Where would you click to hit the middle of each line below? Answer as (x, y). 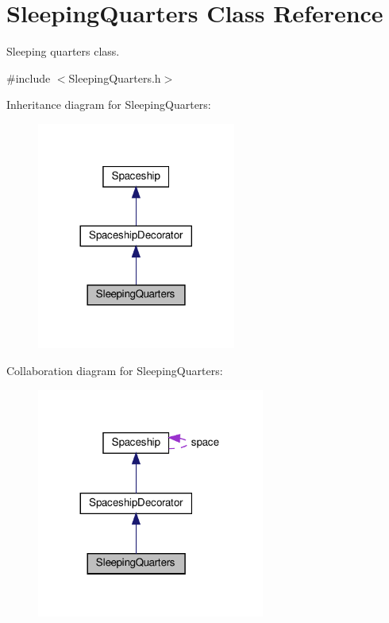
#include (29, 77)
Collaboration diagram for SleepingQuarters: (115, 370)
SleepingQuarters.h (115, 77)
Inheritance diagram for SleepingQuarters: (109, 104)
